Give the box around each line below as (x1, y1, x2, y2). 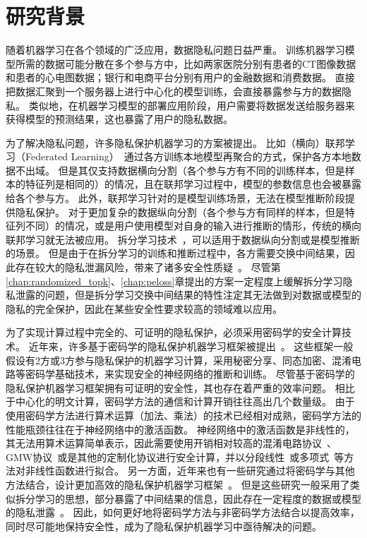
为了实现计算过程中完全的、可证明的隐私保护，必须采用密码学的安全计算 (6, 325, 342, 340)
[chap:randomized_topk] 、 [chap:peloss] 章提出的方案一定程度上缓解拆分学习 (6, 273, 343, 288)
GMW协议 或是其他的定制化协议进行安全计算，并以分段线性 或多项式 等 (6, 449, 344, 464)
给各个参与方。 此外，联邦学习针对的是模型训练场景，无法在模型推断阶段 (6, 191, 345, 205)
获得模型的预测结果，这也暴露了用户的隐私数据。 (6, 112, 233, 126)
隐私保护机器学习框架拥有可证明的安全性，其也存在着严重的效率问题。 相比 (6, 380, 355, 395)
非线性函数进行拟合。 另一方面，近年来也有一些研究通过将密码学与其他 (25, 463, 355, 478)
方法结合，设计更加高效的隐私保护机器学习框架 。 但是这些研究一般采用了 (6, 477, 350, 491)
